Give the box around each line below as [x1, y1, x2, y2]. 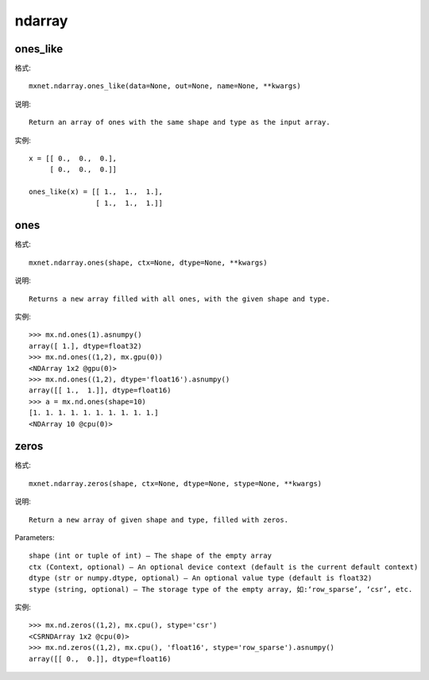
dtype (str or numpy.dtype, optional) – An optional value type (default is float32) [29, 574, 373, 583]
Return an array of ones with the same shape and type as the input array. [29, 118, 330, 127]
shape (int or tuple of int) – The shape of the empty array [29, 551, 272, 560]
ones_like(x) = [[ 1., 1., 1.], [29, 187, 163, 196]
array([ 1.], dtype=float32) [29, 342, 142, 350]
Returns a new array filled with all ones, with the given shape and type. [29, 294, 330, 303]
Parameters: [14, 533, 55, 543]
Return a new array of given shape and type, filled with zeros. [29, 515, 289, 524]
